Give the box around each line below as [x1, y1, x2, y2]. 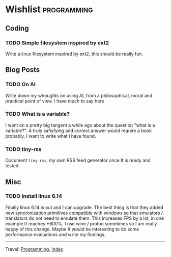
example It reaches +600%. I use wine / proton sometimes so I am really [5, 220, 157, 226]
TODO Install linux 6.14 [5, 193, 63, 200]
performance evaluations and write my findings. [5, 231, 106, 238]
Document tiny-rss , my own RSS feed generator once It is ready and [5, 157, 151, 164]
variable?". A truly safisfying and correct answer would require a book [5, 127, 152, 134]
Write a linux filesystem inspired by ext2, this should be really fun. [5, 50, 144, 57]
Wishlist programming [5, 4, 93, 15]
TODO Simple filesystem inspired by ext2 [5, 39, 109, 46]
